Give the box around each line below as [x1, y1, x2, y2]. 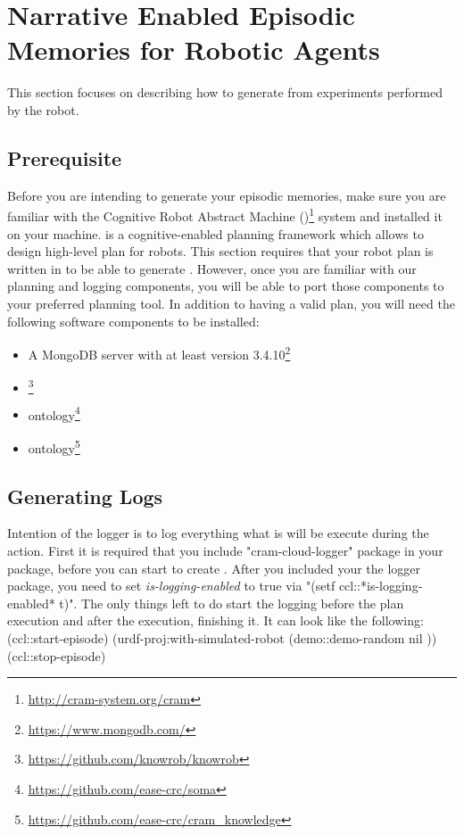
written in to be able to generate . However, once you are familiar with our [7, 259, 417, 277]
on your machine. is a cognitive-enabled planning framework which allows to [7, 224, 424, 243]
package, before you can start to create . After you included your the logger [7, 558, 421, 577]
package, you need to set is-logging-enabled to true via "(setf [7, 576, 336, 595]
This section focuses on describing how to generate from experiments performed [7, 83, 443, 102]
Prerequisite [7, 144, 122, 171]
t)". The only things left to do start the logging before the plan [59, 593, 404, 612]
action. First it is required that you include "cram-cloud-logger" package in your [7, 541, 443, 559]
